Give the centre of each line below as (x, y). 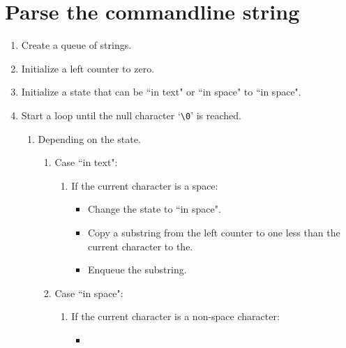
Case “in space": (89, 293)
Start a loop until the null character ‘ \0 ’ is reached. (131, 115)
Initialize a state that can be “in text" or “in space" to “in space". (161, 92)
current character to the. (140, 246)
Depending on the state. (89, 138)
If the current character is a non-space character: (175, 316)
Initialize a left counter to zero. (88, 68)
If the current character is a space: (145, 185)
